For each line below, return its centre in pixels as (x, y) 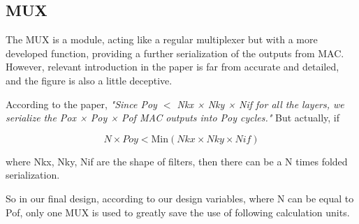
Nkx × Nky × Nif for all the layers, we (261, 104)
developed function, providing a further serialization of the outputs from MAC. (175, 53)
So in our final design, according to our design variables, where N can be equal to (180, 198)
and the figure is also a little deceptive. (89, 80)
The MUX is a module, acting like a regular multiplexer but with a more (162, 39)
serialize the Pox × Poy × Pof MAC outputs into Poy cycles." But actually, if (173, 118)
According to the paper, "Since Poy (81, 104)
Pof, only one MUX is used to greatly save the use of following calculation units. (178, 212)
